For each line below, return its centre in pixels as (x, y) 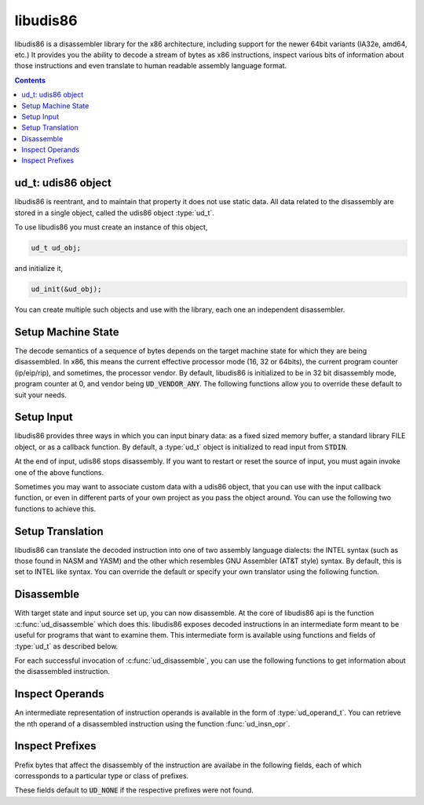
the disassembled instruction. (62, 671)
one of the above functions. (59, 472)
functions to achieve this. (55, 509)
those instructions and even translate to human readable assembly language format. (151, 66)
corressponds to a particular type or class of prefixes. (102, 776)
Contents (30, 80)
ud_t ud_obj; (56, 248)
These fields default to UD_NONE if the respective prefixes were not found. (134, 790)
